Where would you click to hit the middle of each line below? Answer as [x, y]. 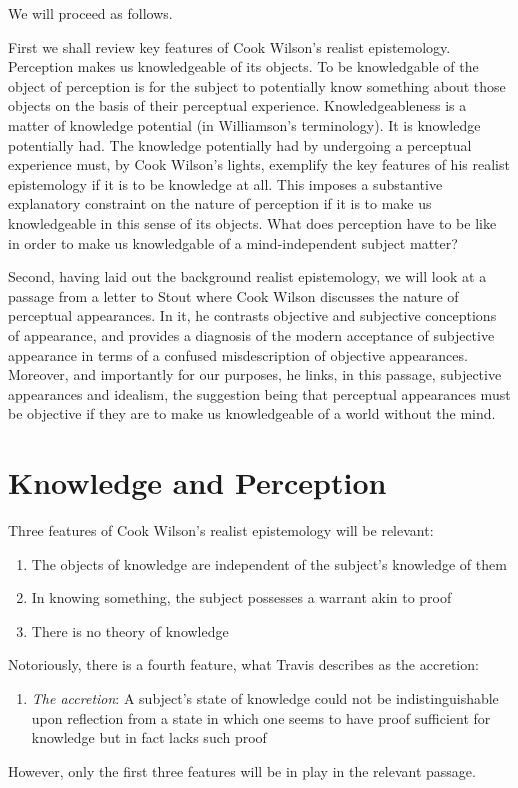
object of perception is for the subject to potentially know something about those [257, 85]
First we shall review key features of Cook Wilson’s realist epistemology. [229, 46]
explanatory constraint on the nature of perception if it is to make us [220, 203]
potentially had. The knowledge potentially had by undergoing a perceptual [240, 144]
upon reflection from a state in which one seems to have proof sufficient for [261, 717]
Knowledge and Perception [197, 482]
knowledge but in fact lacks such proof [149, 737]
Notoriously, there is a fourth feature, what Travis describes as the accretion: [243, 664]
